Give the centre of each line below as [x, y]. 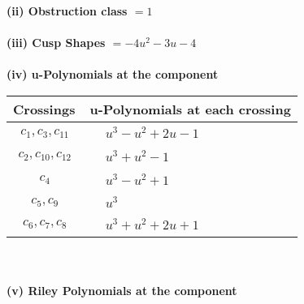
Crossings [44, 109]
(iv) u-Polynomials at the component [113, 74]
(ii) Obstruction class [67, 11]
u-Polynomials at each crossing [190, 109]
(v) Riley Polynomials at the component [122, 290]
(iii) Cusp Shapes [56, 43]
